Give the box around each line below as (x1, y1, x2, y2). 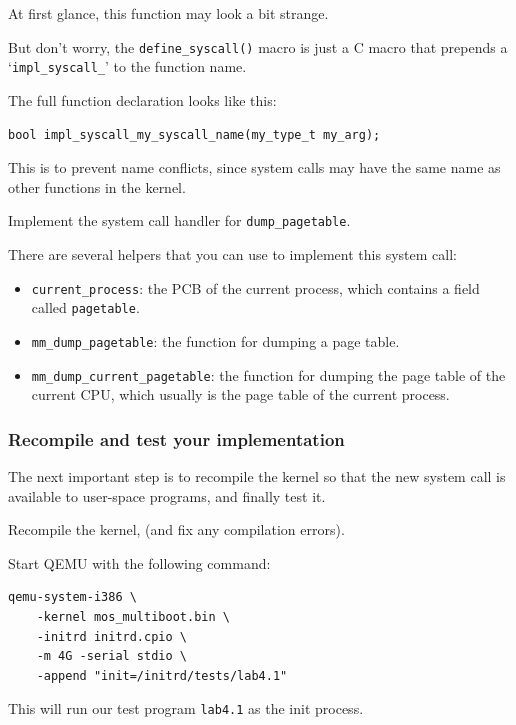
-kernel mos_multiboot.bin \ (36, 609, 230, 624)
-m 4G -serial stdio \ (36, 649, 187, 664)
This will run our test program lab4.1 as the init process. (8, 698, 364, 719)
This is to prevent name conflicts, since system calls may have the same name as (8, 157, 501, 178)
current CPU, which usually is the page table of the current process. (31, 384, 450, 405)
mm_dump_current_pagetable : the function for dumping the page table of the (31, 364, 506, 385)
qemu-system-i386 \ (8, 590, 137, 605)
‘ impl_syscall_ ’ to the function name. (8, 56, 247, 77)
